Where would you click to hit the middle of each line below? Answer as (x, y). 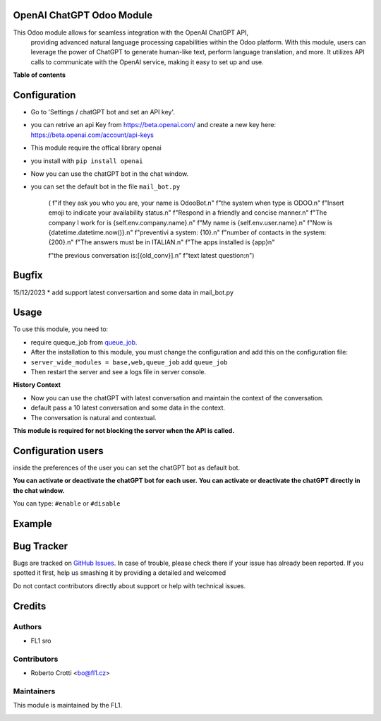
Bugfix (28, 275)
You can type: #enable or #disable (67, 503)
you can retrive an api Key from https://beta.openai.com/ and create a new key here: (153, 125)
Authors (28, 626)
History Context (37, 385)
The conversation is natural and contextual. (93, 417)
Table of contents (40, 75)
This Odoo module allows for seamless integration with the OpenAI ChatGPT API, (131, 32)
